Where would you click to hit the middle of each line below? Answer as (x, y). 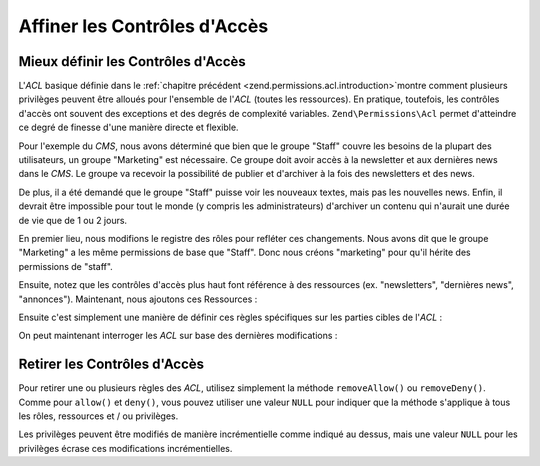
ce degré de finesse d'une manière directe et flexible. (128, 127)
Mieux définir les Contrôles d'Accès (132, 61)
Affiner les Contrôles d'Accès (143, 26)
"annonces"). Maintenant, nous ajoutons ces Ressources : (138, 299)
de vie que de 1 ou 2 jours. (73, 220)
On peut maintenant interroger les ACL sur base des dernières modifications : (178, 336)
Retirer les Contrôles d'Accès (111, 364)
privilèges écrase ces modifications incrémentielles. (125, 448)
